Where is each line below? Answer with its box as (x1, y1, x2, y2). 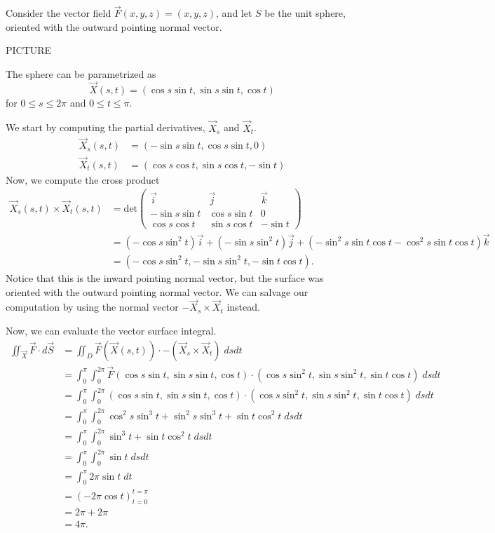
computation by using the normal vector (6, 299, 179, 314)
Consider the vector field (6, 6, 111, 20)
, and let (216, 6, 252, 20)
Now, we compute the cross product (6, 172, 160, 187)
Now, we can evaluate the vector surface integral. (6, 323, 217, 337)
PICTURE (6, 43, 52, 58)
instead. (226, 299, 260, 314)
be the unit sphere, (264, 6, 346, 20)
